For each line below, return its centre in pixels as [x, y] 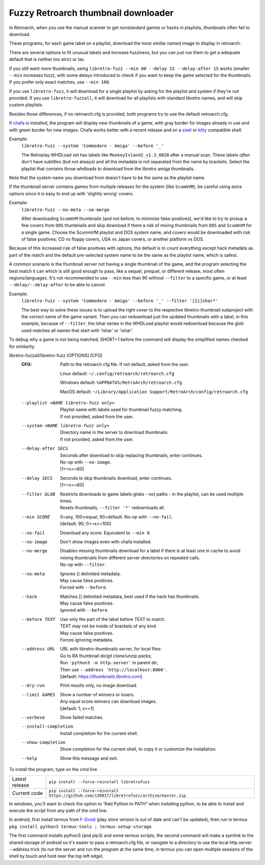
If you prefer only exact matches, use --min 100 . [60, 82]
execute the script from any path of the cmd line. [58, 811]
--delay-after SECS [45, 448]
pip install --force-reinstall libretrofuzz [99, 782]
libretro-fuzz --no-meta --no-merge [66, 210]
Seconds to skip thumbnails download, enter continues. [116, 478]
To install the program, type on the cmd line [53, 770]
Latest [19, 779]
